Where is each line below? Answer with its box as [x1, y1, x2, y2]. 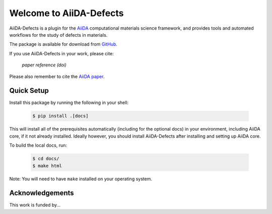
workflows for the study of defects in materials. [9, 32, 108, 38]
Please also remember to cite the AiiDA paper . [9, 73, 105, 79]
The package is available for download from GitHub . [9, 41, 118, 47]
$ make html [32, 163, 62, 168]
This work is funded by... [9, 202, 61, 208]
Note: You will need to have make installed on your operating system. [9, 176, 152, 182]
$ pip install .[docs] [32, 113, 89, 119]
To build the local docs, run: [9, 142, 67, 148]
